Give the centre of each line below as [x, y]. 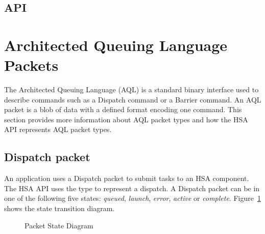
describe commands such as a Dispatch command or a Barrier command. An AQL [133, 99]
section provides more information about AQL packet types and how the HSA [126, 119]
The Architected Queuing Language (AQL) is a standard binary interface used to [131, 89]
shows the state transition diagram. [59, 208]
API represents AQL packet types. [58, 129]
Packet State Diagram [59, 225]
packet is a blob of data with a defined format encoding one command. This [123, 109]
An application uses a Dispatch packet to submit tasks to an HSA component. [127, 178]
